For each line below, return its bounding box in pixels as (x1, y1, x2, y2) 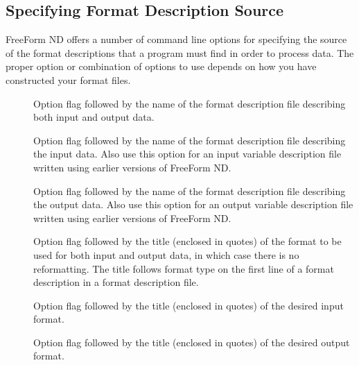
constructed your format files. (6, 72, 131, 87)
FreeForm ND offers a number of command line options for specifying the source (6, 32, 347, 46)
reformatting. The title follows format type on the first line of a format (33, 261, 334, 275)
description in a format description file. (33, 275, 199, 289)
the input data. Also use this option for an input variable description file (33, 146, 342, 161)
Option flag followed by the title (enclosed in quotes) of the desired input (33, 298, 344, 312)
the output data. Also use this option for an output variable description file (33, 197, 353, 212)
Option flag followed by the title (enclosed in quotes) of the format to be (33, 234, 342, 248)
